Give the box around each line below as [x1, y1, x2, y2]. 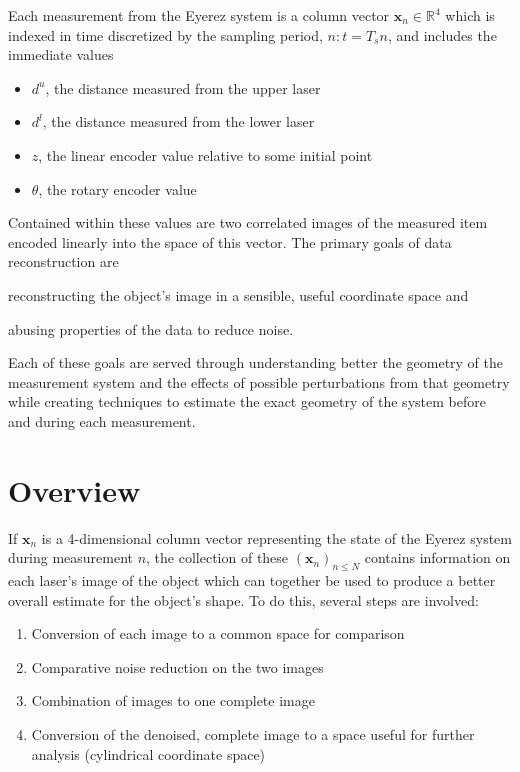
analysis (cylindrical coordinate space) [31, 743, 266, 764]
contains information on [364, 547, 511, 568]
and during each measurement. [8, 410, 196, 431]
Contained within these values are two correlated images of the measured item [8, 212, 488, 233]
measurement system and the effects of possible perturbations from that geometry [8, 371, 510, 392]
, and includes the [387, 24, 497, 45]
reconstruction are [8, 251, 119, 272]
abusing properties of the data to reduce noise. [8, 318, 294, 339]
